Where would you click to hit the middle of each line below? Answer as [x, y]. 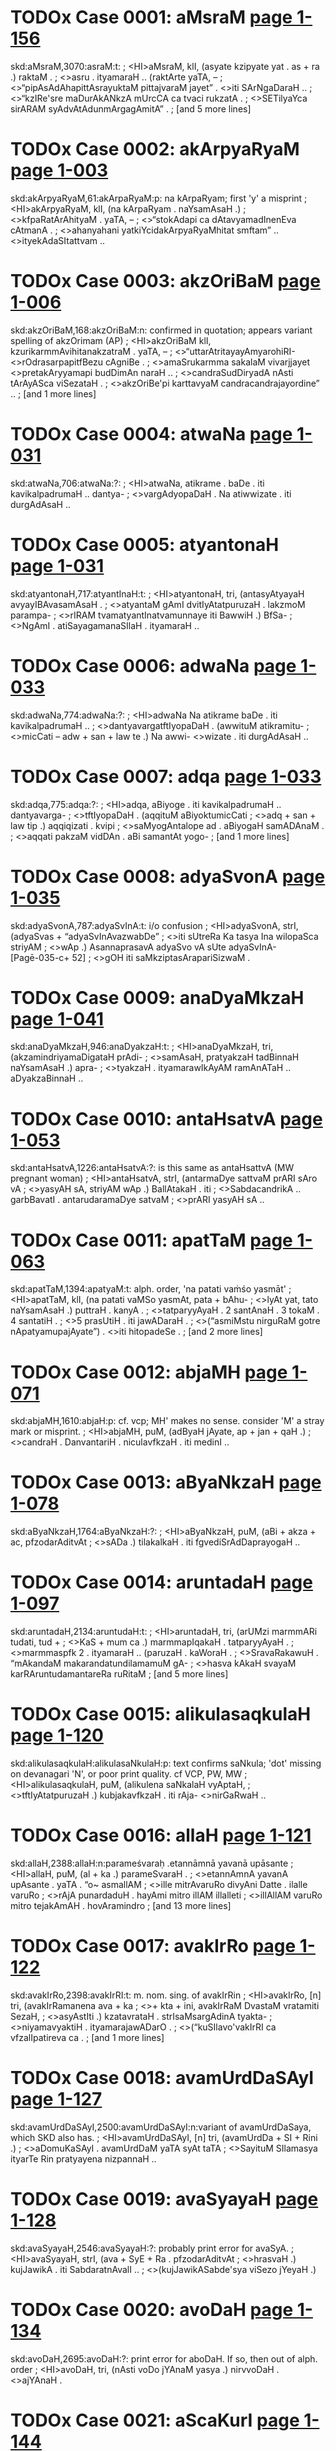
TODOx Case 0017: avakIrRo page [153, 1946]
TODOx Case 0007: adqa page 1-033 [166, 776]
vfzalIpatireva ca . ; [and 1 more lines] [87, 2037]
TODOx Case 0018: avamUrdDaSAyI [162, 2078]
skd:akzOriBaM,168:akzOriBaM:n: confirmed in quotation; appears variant [161, 330]
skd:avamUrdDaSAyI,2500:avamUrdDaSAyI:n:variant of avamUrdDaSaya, [161, 2127]
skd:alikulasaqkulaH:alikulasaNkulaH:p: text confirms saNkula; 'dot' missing [166, 1763]
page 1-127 [56, 2099]
